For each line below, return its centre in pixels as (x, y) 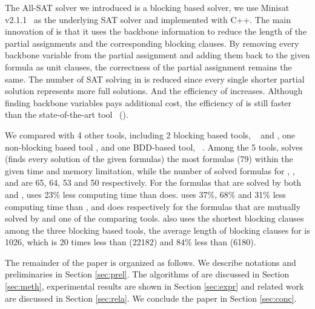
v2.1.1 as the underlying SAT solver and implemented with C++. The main (148, 19)
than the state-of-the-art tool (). (67, 114)
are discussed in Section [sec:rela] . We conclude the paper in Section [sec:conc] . (151, 298)
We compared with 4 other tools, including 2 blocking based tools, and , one (150, 134)
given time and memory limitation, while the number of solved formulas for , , (150, 170)
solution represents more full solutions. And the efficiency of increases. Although (154, 91)
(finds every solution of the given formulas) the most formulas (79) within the (149, 159)
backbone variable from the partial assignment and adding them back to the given (157, 55)
